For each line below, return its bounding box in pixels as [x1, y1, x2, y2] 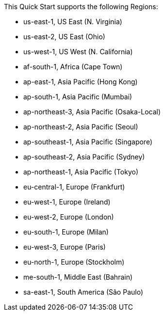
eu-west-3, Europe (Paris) [23, 243, 106, 251]
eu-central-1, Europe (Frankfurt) [23, 183, 125, 191]
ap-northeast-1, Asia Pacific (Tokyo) [23, 168, 139, 176]
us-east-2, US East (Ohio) [23, 32, 105, 41]
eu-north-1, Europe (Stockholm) [23, 258, 125, 266]
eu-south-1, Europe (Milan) [23, 228, 109, 236]
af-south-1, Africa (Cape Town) [23, 63, 123, 71]
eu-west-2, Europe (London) [23, 213, 114, 221]
